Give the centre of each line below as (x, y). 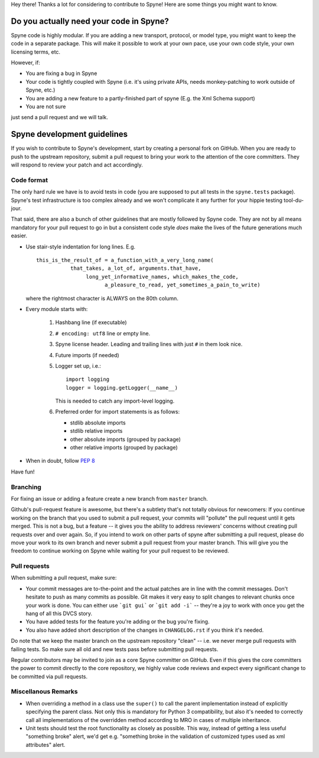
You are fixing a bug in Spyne (61, 73)
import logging (88, 380)
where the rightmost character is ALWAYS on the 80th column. (102, 298)
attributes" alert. (45, 744)
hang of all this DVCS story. (59, 613)
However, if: (26, 63)
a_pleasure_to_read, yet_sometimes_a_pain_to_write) (182, 285)
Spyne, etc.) (40, 90)
